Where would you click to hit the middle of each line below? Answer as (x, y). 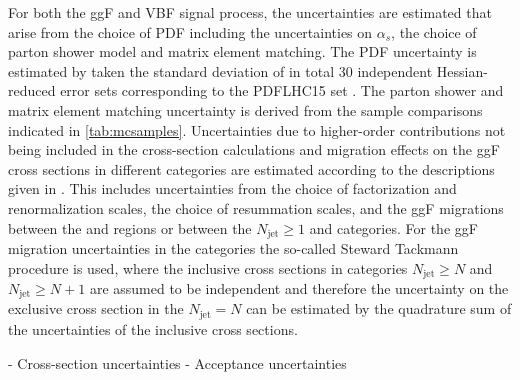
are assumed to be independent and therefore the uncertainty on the (299, 288)
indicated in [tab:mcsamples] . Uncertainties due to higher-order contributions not (257, 129)
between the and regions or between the (130, 227)
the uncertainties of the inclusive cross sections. (153, 328)
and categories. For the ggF (393, 227)
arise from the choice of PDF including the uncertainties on (190, 31)
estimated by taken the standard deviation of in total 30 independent (220, 70)
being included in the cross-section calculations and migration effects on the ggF (254, 149)
